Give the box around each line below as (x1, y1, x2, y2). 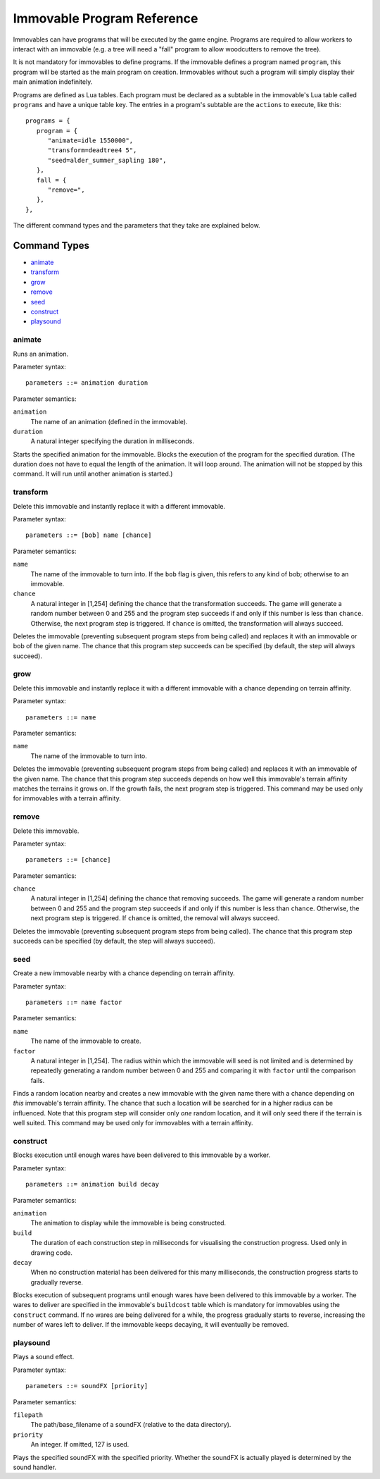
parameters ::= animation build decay (25, 1180, 160, 1189)
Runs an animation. (13, 349, 69, 358)
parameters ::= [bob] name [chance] (25, 531, 152, 539)
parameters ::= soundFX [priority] (25, 1382, 148, 1390)
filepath (13, 1411, 44, 1419)
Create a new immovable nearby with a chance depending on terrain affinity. (13, 969, 235, 977)
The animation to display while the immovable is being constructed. (30, 1219, 227, 1227)
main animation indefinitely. (13, 78, 93, 86)
